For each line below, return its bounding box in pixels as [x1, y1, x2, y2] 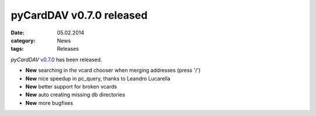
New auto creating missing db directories [25, 91, 125, 99]
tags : [11, 45, 24, 52]
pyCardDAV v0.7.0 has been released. [11, 56, 102, 63]
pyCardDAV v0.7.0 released [11, 9, 148, 22]
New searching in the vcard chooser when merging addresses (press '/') [25, 67, 201, 74]
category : [11, 37, 36, 44]
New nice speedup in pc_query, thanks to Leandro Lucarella [25, 75, 171, 82]
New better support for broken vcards [25, 83, 117, 90]
